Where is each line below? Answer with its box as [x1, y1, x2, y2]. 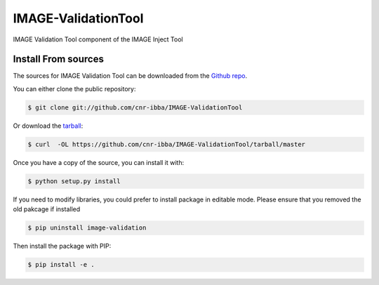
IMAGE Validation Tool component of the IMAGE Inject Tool [13, 35, 183, 44]
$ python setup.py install [27, 177, 121, 185]
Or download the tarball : [13, 121, 84, 130]
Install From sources [13, 53, 105, 65]
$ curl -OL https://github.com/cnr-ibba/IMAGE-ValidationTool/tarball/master [27, 140, 305, 148]
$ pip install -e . [27, 260, 95, 269]
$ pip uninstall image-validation [27, 224, 147, 232]
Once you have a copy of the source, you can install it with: [13, 158, 185, 166]
